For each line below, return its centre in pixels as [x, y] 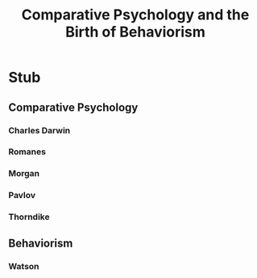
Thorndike [29, 217]
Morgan [24, 174]
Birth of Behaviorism [135, 32]
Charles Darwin [39, 130]
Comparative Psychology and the [135, 15]
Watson [24, 266]
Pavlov [22, 196]
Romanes [27, 152]
